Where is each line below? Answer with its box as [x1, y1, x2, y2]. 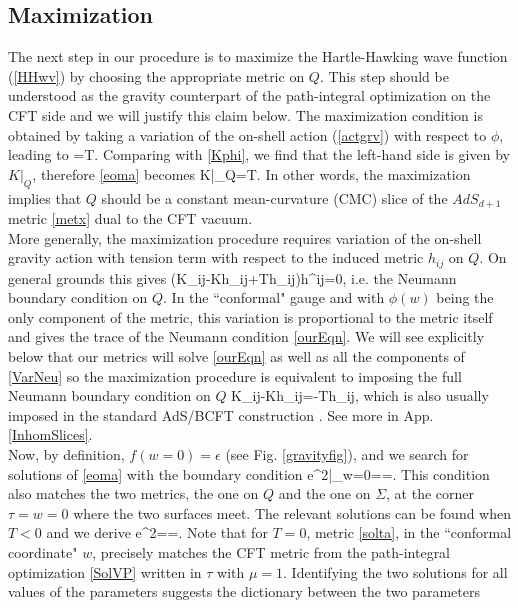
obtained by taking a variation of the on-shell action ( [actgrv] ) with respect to [8, 124, 487, 145]
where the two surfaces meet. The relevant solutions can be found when [73, 502, 512, 523]
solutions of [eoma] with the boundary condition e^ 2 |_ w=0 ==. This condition [8, 463, 490, 484]
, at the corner [386, 483, 475, 504]
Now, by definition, [8, 444, 125, 464]
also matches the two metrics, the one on [8, 483, 259, 504]
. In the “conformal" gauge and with [163, 287, 385, 308]
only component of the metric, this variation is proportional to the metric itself [8, 306, 493, 327]
